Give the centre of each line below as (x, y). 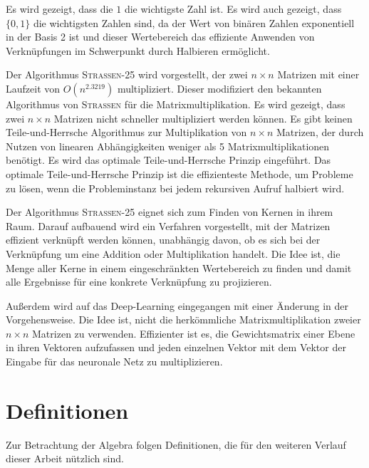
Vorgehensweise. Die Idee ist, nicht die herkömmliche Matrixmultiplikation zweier (183, 319)
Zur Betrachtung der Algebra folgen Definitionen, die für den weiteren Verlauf (176, 444)
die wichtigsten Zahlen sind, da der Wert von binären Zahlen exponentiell (194, 22)
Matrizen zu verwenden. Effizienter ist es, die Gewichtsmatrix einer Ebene (194, 333)
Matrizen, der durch (320, 132)
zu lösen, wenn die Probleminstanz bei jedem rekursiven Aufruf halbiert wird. (175, 188)
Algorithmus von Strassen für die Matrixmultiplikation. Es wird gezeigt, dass (176, 104)
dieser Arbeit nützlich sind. (65, 458)
